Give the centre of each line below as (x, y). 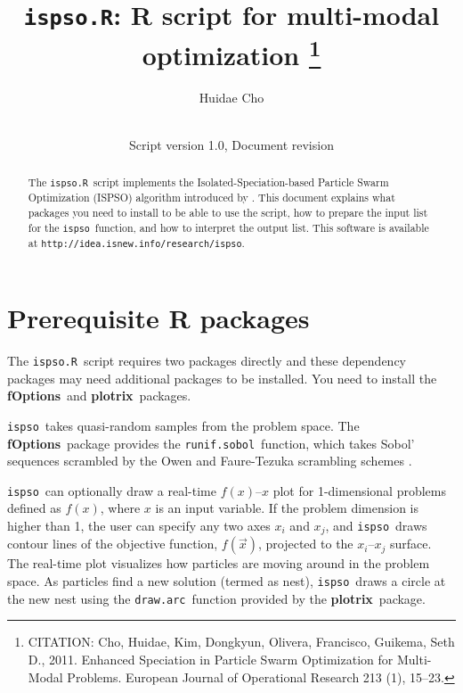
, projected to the (305, 544)
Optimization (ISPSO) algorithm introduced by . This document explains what (211, 198)
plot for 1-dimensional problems (359, 490)
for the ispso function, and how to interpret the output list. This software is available (228, 227)
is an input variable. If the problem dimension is (287, 508)
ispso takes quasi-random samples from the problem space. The (183, 425)
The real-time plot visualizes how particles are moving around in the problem (219, 563)
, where (120, 508)
